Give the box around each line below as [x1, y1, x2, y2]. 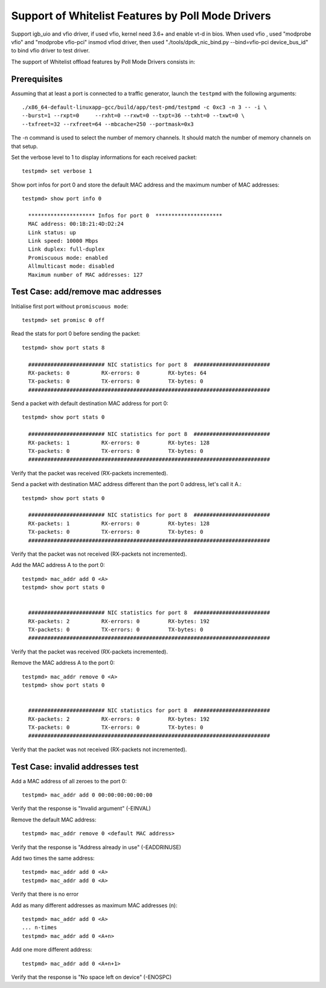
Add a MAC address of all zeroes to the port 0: [11, 777, 127, 784]
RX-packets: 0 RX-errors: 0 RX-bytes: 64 [28, 369, 206, 376]
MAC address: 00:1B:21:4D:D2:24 [28, 220, 124, 228]
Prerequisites [11, 74, 63, 84]
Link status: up [28, 229, 77, 236]
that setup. [11, 143, 39, 150]
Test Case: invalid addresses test [11, 762, 139, 772]
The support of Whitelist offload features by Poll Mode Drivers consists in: [11, 58, 196, 65]
